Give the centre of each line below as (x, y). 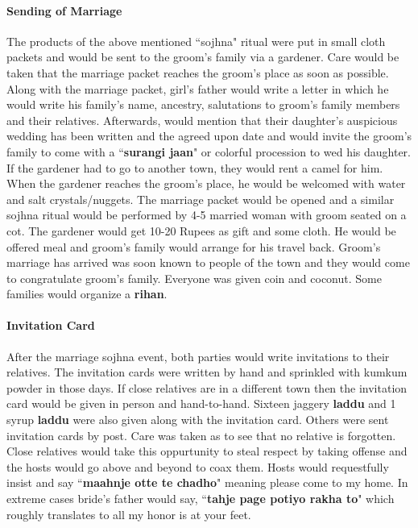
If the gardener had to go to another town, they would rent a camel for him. (195, 167)
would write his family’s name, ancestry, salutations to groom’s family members (203, 104)
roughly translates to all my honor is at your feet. (129, 514)
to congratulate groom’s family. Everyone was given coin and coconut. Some (194, 278)
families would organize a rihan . (87, 294)
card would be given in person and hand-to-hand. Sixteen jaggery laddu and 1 (201, 403)
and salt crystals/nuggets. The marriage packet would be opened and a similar (201, 199)
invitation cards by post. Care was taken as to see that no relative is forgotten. (201, 435)
